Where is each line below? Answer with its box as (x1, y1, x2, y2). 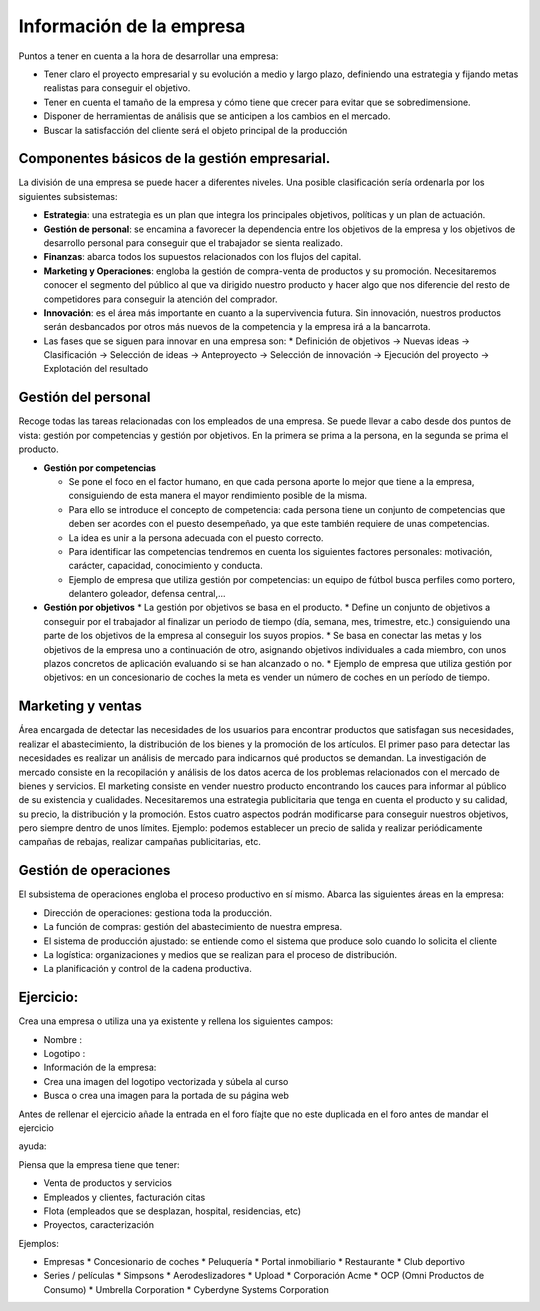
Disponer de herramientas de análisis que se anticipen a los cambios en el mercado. (43, 110, 391, 122)
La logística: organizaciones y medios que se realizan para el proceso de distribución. (43, 948, 397, 960)
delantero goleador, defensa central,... (68, 588, 226, 600)
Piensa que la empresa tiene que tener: (18, 1158, 180, 1170)
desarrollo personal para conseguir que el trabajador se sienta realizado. (43, 236, 344, 249)
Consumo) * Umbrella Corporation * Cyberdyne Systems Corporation (43, 1283, 329, 1295)
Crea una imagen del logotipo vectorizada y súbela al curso (43, 1075, 289, 1087)
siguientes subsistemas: (18, 190, 118, 202)
